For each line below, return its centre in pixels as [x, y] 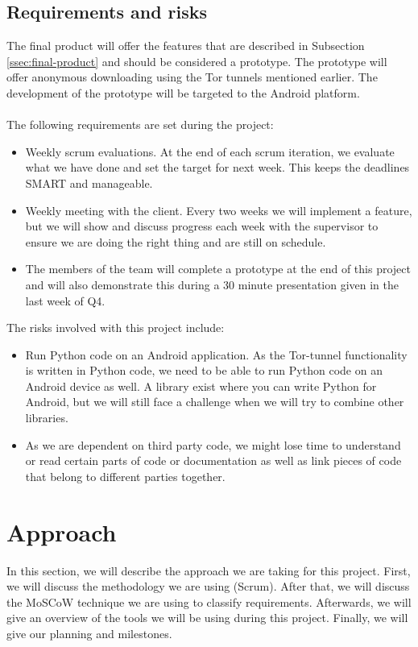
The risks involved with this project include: [116, 328]
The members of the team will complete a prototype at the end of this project [218, 269]
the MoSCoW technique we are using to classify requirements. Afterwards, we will [209, 601]
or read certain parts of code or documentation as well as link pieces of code [213, 460]
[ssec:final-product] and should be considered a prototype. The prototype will [197, 61]
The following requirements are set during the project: [140, 124]
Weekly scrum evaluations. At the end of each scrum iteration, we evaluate [210, 151]
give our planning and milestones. [89, 633]
